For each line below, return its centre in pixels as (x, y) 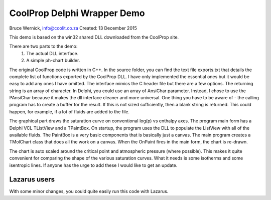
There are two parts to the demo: (43, 46)
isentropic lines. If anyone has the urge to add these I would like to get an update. (93, 165)
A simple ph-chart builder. (53, 61)
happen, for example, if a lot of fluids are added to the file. (70, 112)
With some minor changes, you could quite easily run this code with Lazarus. (89, 191)
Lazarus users (32, 180)
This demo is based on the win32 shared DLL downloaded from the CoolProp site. (94, 37)
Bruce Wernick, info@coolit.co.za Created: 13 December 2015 (73, 28)
